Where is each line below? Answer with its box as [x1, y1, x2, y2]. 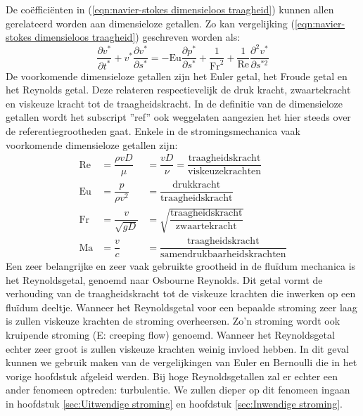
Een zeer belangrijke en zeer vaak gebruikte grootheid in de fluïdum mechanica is [6, 259, 356, 273]
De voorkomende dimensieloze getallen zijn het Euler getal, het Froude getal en [6, 68, 348, 83]
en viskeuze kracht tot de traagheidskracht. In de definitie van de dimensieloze [6, 96, 343, 110]
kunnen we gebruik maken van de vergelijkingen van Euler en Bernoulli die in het [6, 355, 357, 370]
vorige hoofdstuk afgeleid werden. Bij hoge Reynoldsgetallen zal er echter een [6, 368, 338, 383]
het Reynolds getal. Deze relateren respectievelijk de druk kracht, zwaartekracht [6, 82, 351, 97]
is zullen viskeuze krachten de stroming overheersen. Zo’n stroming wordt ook [6, 313, 340, 328]
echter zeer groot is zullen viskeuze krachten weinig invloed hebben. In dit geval [6, 341, 349, 356]
